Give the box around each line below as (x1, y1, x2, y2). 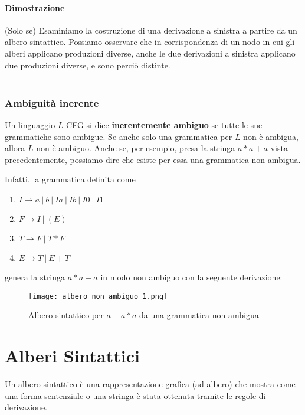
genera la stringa (5, 270, 65, 283)
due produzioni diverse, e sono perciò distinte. (5, 58, 170, 71)
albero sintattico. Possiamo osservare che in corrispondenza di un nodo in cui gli (5, 35, 295, 48)
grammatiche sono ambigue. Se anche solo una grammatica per (5, 130, 232, 142)
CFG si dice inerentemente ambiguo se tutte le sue (66, 118, 263, 130)
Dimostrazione (5, 1, 65, 14)
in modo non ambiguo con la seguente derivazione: (100, 270, 283, 283)
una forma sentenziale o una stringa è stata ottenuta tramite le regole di (5, 389, 266, 401)
